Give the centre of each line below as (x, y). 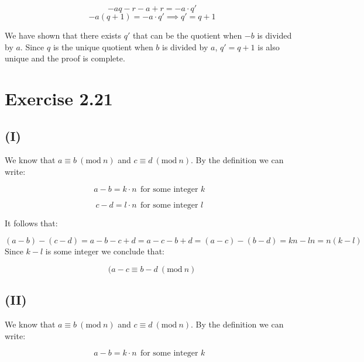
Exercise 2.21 (59, 98)
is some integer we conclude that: (105, 251)
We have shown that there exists (63, 35)
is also (269, 46)
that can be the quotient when (187, 35)
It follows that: (31, 223)
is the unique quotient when (103, 46)
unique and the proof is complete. (65, 58)
